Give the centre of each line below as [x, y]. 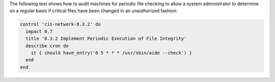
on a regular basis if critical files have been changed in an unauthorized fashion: [93, 11]
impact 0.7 [39, 31]
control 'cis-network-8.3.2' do [61, 24]
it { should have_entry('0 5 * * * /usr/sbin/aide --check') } [112, 53]
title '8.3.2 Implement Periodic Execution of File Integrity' [106, 39]
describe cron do [47, 46]
